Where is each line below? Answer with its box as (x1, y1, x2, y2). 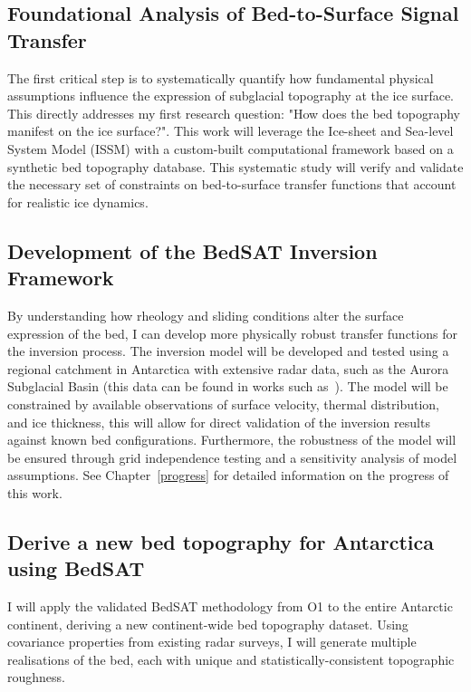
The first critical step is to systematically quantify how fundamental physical (7, 68, 434, 87)
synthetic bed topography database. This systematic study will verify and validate (7, 157, 464, 176)
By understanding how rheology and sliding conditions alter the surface (7, 305, 404, 324)
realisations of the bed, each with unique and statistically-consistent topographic (7, 649, 455, 668)
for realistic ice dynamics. (7, 192, 149, 211)
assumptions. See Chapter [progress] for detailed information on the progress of (7, 466, 449, 485)
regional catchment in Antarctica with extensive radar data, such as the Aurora (7, 359, 449, 378)
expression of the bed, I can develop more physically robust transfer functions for (7, 323, 457, 342)
